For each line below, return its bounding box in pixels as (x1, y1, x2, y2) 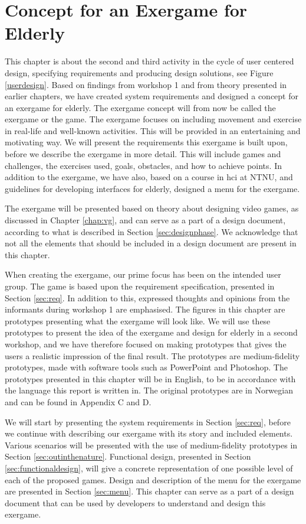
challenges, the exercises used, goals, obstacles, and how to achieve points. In (5, 159, 282, 171)
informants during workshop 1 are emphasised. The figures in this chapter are (5, 303, 285, 315)
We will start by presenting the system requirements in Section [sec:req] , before (5, 415, 291, 428)
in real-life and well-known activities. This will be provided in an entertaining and (5, 124, 301, 136)
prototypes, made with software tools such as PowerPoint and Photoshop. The (5, 361, 288, 373)
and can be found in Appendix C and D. (5, 395, 152, 408)
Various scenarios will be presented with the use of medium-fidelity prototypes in (5, 438, 298, 451)
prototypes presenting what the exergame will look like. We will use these (5, 314, 271, 327)
